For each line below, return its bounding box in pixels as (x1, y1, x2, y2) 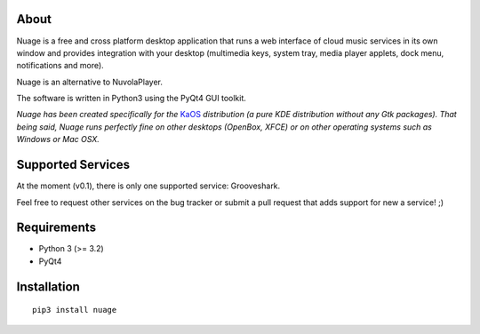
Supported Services (16, 157, 131, 172)
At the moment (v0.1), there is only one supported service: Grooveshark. (16, 180, 281, 191)
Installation (16, 279, 80, 294)
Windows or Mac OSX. (16, 134, 100, 145)
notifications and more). (16, 60, 104, 71)
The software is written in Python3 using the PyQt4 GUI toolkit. (16, 93, 246, 104)
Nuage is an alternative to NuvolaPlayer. (16, 76, 164, 87)
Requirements (16, 220, 97, 235)
